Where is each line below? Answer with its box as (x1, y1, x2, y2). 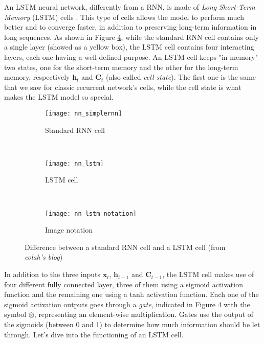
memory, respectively (4, 72, 70, 82)
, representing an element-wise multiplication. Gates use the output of (34, 309, 254, 319)
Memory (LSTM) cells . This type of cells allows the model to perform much (4, 11, 244, 22)
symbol (4, 309, 27, 319)
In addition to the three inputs (4, 269, 100, 280)
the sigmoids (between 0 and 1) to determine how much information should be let (4, 319, 260, 330)
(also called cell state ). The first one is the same (105, 72, 256, 82)
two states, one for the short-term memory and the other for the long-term (4, 61, 238, 72)
